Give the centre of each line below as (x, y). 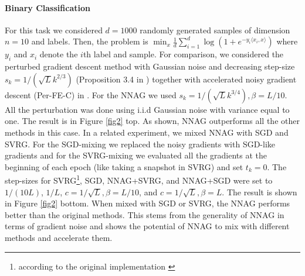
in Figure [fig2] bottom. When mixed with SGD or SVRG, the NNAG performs (148, 203)
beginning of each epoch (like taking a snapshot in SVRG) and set (124, 166)
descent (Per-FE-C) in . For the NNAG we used (91, 94)
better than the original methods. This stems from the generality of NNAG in (145, 214)
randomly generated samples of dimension (215, 30)
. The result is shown (260, 192)
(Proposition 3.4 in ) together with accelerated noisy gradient (186, 79)
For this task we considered (54, 30)
